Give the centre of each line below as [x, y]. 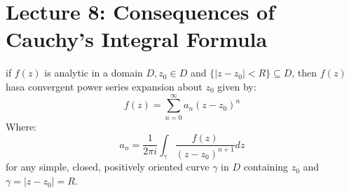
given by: [237, 86]
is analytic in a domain [94, 73]
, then [304, 73]
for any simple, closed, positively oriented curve [108, 167]
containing [266, 167]
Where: [21, 126]
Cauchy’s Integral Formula [137, 39]
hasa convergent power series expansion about [104, 86]
